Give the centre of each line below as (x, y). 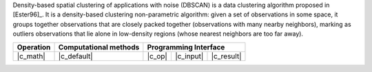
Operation (34, 47)
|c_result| (226, 56)
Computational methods (99, 47)
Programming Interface (186, 47)
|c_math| (31, 56)
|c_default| (75, 56)
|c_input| (189, 56)
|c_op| (157, 56)
